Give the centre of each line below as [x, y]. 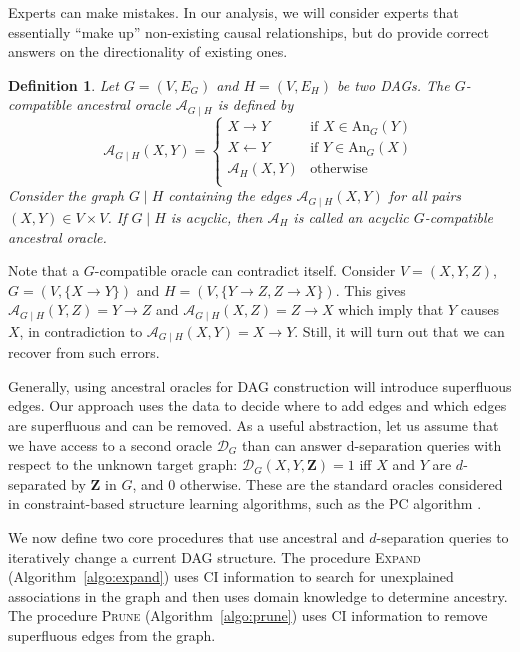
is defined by [255, 104]
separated [37, 483]
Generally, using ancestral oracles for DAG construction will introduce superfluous [260, 385]
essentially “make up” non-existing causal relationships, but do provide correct [248, 31]
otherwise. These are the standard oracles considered [341, 483]
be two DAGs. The [393, 84]
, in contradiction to [81, 330]
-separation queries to [442, 536]
